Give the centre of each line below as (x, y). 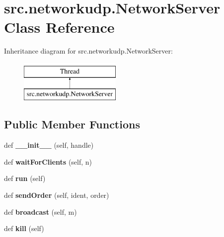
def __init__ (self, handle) (49, 145)
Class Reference (59, 27)
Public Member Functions (72, 124)
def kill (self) (24, 228)
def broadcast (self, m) (40, 211)
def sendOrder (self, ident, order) (57, 195)
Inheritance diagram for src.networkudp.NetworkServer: (88, 51)
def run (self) (25, 178)
